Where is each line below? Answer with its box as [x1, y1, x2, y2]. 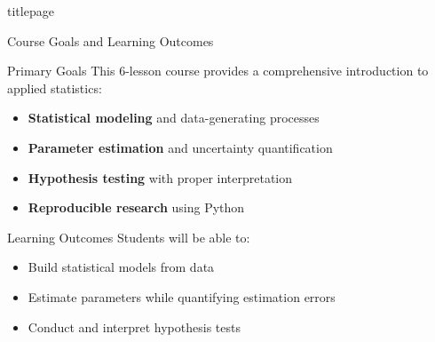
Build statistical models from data [28, 258, 215, 276]
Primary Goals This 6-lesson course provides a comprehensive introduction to [7, 61, 429, 80]
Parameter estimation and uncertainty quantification [28, 138, 333, 156]
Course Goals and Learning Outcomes [7, 31, 214, 50]
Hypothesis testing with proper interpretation [28, 168, 293, 187]
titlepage [7, 2, 54, 20]
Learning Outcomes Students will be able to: [7, 227, 250, 246]
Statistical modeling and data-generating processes [28, 108, 320, 127]
